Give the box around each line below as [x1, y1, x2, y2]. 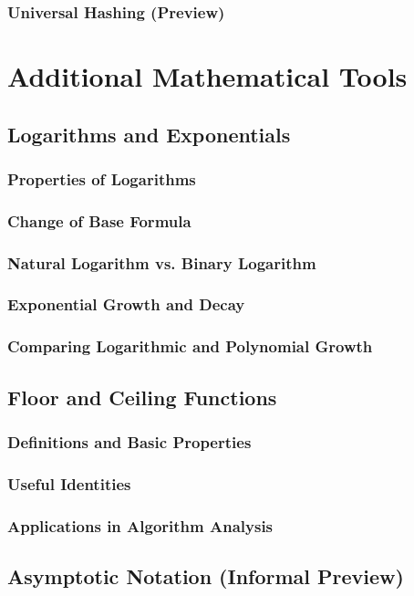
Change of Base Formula [7, 209, 191, 232]
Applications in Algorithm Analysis [7, 514, 274, 537]
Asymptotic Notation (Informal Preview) [7, 561, 404, 590]
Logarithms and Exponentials [7, 120, 291, 148]
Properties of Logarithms [7, 167, 196, 190]
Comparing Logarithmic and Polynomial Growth [7, 335, 373, 358]
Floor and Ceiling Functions [7, 382, 277, 411]
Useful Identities [7, 472, 131, 495]
